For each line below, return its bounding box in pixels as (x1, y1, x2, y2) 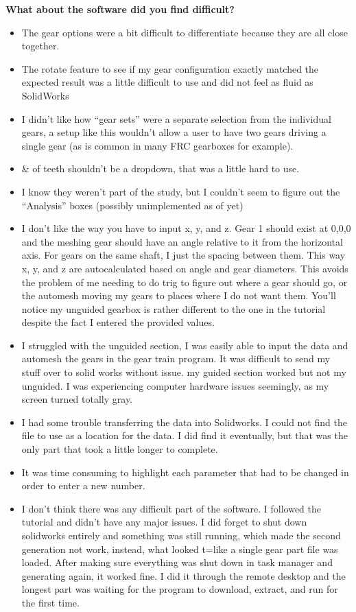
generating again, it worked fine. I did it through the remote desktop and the (21, 568, 346, 582)
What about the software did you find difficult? (5, 2, 235, 16)
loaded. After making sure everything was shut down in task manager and (21, 555, 333, 569)
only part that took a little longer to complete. (21, 442, 218, 456)
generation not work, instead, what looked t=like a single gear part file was (21, 541, 338, 556)
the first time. (21, 595, 80, 609)
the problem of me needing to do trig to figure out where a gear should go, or (21, 274, 348, 289)
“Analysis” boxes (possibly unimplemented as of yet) (21, 198, 244, 212)
